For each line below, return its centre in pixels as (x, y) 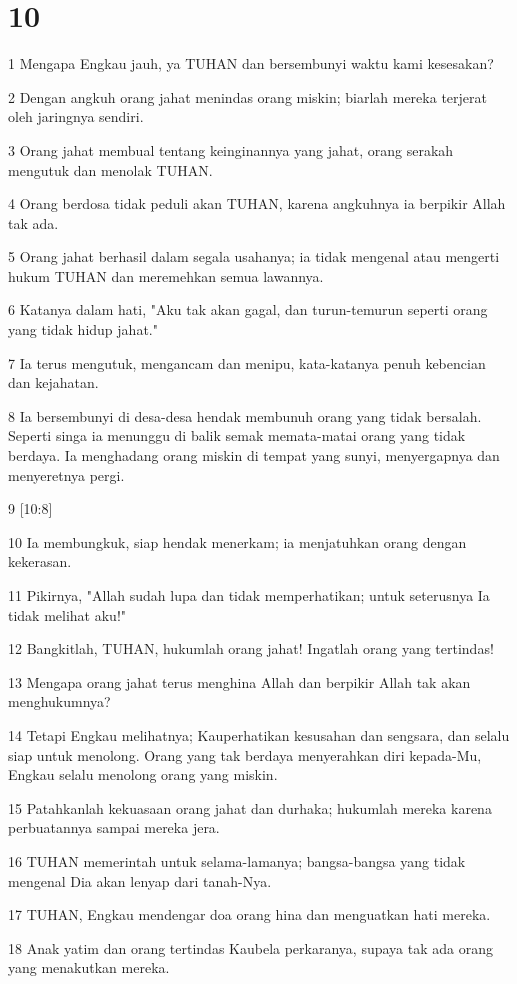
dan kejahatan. (53, 382)
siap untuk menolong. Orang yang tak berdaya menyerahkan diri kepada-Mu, (245, 754)
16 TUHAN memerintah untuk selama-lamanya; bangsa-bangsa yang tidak (237, 860)
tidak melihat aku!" (67, 614)
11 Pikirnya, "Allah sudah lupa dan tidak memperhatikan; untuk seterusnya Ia (249, 595)
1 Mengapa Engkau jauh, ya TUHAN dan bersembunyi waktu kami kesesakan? (251, 63)
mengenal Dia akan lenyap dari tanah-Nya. (140, 880)
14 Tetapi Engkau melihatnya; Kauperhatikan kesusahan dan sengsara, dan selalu (259, 734)
